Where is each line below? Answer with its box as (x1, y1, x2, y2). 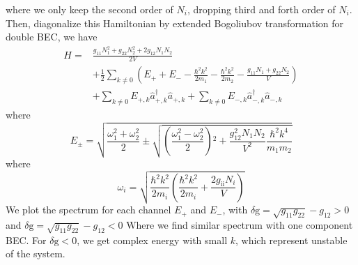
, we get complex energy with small (77, 232, 228, 247)
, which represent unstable (235, 232, 348, 247)
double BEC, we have (6, 29, 98, 44)
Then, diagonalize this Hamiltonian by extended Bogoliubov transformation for (6, 15, 344, 30)
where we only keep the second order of (6, 2, 173, 16)
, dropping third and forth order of (187, 2, 336, 16)
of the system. (6, 246, 65, 261)
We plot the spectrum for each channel (6, 202, 171, 217)
